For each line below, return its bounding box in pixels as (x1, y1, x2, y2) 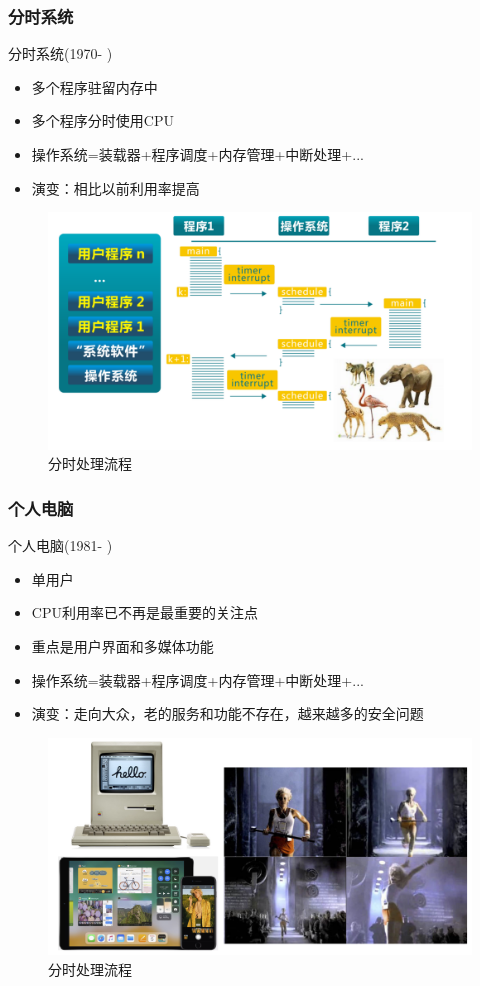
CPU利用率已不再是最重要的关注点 (31, 602, 258, 623)
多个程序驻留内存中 (31, 76, 158, 97)
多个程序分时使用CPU (31, 110, 174, 131)
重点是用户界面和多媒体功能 (31, 636, 214, 657)
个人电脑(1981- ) (8, 535, 113, 556)
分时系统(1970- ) (8, 43, 113, 64)
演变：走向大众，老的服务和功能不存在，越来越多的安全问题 (31, 703, 424, 724)
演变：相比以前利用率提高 (31, 177, 200, 198)
